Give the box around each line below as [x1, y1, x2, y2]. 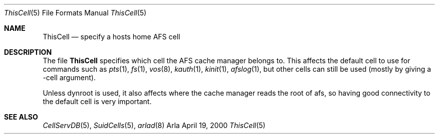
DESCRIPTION [4, 48, 52, 56]
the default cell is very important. [43, 97, 152, 106]
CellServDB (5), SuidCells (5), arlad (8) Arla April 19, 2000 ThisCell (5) [43, 121, 266, 130]
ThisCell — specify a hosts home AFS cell [43, 32, 180, 41]
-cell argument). [43, 73, 96, 82]
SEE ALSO [4, 113, 38, 121]
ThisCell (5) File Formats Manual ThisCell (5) [4, 8, 147, 17]
